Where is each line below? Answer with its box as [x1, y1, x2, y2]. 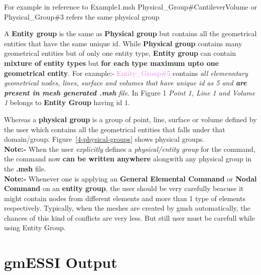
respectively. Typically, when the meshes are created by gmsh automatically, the [4, 203, 250, 213]
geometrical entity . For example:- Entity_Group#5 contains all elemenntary [4, 67, 248, 78]
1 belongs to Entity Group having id [4, 97, 122, 108]
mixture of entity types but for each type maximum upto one [4, 57, 219, 68]
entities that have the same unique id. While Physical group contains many [4, 38, 242, 48]
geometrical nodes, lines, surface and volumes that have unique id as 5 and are [4, 77, 247, 88]
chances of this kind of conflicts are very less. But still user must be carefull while [4, 212, 255, 223]
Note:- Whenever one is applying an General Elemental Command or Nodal [4, 173, 257, 184]
